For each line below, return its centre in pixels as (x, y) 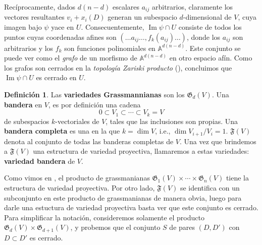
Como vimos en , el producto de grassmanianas (77, 178)
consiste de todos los (210, 27)
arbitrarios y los (29, 48)
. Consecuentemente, (113, 27)
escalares (126, 7)
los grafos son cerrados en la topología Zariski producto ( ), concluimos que (118, 67)
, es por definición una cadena (95, 104)
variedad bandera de (40, 161)
